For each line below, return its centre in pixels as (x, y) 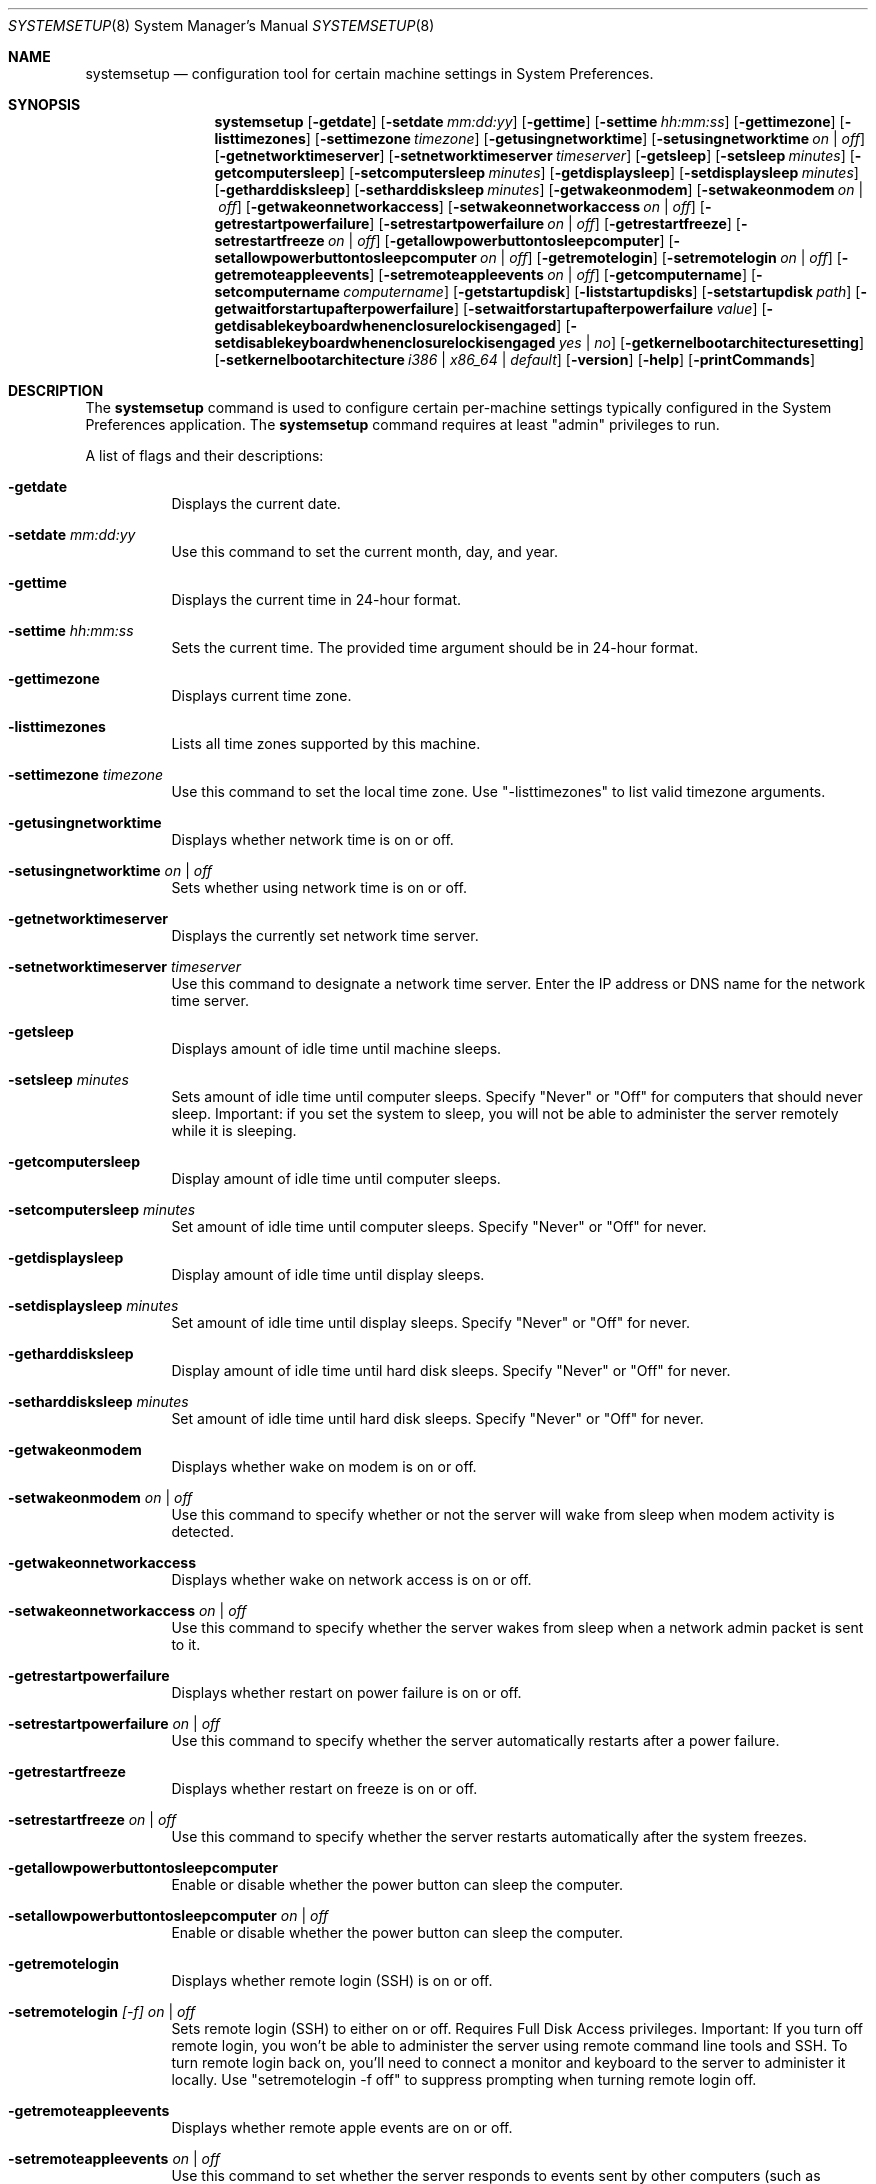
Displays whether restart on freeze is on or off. (324, 1788)
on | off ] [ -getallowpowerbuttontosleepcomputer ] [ (500, 240)
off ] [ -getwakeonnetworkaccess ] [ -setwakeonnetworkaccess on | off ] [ (461, 206)
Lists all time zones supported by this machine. (326, 743)
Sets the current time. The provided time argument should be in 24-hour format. (435, 647)
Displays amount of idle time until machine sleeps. (336, 1048)
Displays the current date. (256, 503)
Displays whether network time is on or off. (312, 839)
